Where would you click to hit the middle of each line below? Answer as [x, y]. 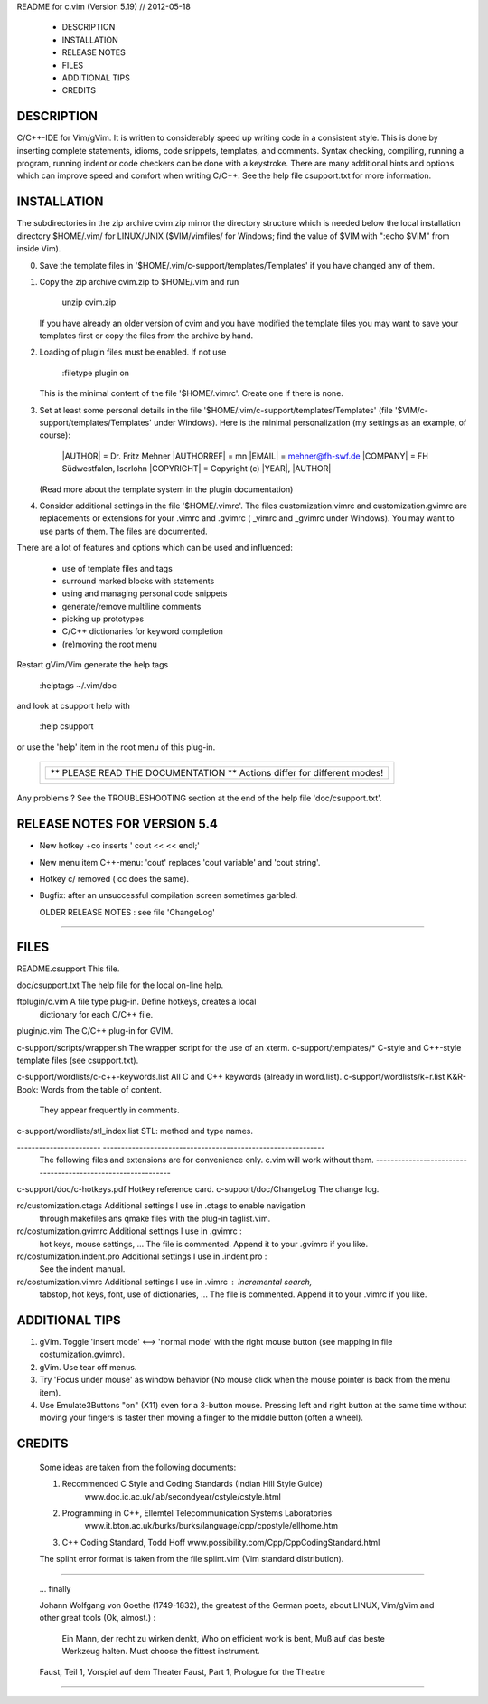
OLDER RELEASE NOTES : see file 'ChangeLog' [127, 912]
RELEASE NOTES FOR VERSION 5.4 [117, 824]
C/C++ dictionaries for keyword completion [142, 631]
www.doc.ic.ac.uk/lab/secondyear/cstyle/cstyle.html [183, 1496]
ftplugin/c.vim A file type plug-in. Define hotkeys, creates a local [136, 1002]
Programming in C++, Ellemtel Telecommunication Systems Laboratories [197, 1513]
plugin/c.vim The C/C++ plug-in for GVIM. [95, 1031]
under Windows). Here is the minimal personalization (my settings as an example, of [310, 423]
